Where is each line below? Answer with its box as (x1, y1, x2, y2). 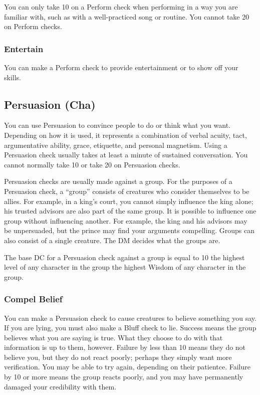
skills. (4, 72, 21, 82)
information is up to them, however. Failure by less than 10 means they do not (4, 342, 246, 352)
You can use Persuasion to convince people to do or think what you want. (4, 120, 231, 130)
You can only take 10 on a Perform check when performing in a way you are (4, 2, 238, 12)
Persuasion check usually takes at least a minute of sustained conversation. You (4, 149, 248, 160)
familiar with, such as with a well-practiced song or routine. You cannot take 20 (4, 11, 249, 22)
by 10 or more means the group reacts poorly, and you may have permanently (4, 371, 243, 382)
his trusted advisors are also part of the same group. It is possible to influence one (4, 206, 256, 216)
